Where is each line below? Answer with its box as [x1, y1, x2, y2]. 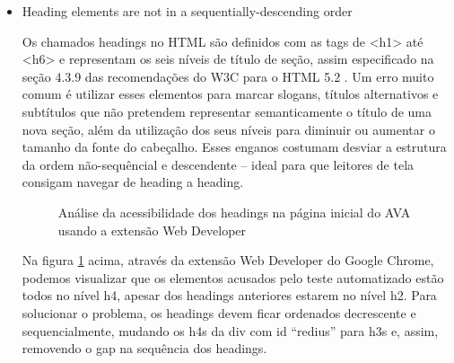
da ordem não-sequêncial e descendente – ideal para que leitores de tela [22, 155, 415, 173]
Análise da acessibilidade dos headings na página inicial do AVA [57, 202, 411, 221]
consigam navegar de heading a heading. [22, 173, 244, 191]
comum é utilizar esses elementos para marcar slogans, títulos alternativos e [22, 84, 439, 103]
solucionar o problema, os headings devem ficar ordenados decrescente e [22, 303, 416, 322]
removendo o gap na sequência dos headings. [22, 339, 267, 358]
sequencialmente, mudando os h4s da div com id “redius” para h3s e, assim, [22, 321, 439, 340]
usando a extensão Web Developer [57, 220, 247, 239]
